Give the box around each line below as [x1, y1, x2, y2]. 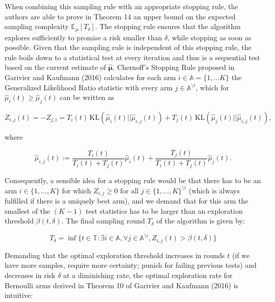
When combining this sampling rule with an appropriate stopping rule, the [5, 1, 238, 11]
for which [62, 185, 91, 195]
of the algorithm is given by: [156, 215, 245, 226]
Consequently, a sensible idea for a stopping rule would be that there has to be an [5, 174, 261, 185]
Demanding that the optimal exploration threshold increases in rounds [5, 249, 225, 260]
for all [120, 187, 139, 195]
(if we [232, 249, 250, 260]
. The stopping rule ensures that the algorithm [95, 21, 241, 32]
